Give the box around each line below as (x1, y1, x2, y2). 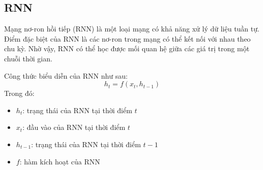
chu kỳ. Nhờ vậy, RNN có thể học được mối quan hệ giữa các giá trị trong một (4, 43, 250, 54)
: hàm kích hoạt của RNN (19, 156, 100, 166)
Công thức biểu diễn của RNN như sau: (4, 70, 128, 81)
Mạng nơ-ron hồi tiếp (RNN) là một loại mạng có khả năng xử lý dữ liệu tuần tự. (4, 23, 259, 34)
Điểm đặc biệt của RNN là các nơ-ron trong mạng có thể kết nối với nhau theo (4, 33, 251, 44)
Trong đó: (4, 88, 35, 98)
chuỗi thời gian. (4, 53, 52, 63)
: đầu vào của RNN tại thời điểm (22, 122, 126, 132)
